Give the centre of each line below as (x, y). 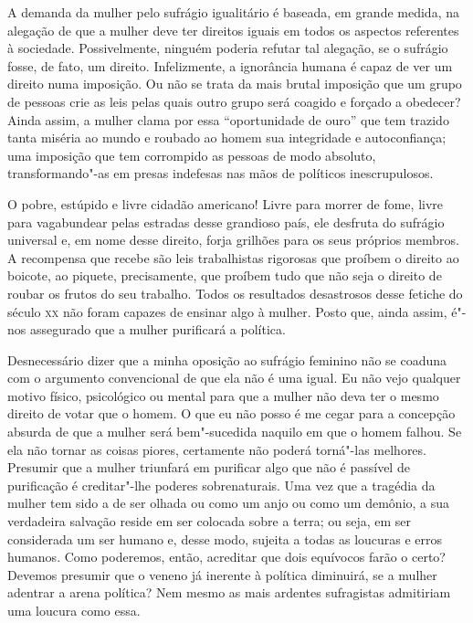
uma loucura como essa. (74, 610)
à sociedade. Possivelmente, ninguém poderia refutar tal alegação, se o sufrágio (228, 48)
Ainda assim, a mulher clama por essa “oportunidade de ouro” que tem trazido (228, 119)
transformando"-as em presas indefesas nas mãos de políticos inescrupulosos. (221, 173)
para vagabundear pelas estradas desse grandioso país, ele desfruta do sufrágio (226, 222)
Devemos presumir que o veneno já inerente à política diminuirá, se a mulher (222, 574)
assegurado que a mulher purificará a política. (158, 329)
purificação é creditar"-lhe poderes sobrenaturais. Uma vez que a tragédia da (221, 485)
